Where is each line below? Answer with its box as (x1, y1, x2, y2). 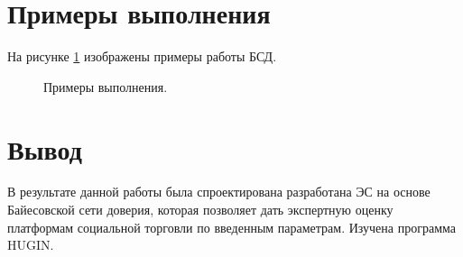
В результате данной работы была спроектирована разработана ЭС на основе (7, 182, 431, 201)
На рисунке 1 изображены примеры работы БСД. (7, 47, 277, 66)
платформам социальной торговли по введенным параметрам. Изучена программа (7, 217, 456, 236)
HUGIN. (7, 235, 54, 254)
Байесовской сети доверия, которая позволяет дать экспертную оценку (7, 200, 394, 219)
